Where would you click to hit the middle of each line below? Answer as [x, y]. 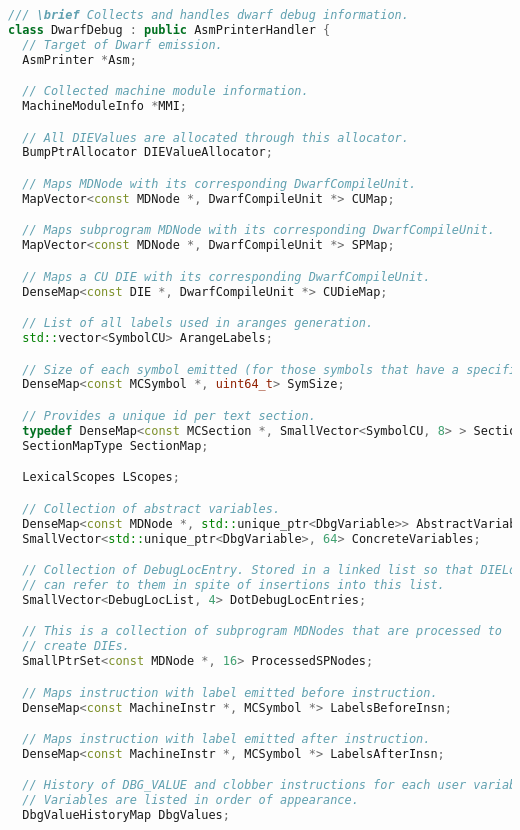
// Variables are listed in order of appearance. [190, 800]
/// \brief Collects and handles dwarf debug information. [208, 15]
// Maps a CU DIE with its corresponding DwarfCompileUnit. [226, 276]
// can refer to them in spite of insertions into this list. [233, 584]
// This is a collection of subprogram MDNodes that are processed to [262, 631]
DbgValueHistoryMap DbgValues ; [126, 815]
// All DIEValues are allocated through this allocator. [215, 137]
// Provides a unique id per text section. [169, 416]
